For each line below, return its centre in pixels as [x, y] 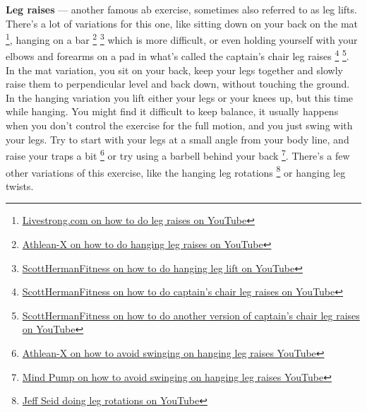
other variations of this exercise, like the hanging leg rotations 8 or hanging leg [176, 171]
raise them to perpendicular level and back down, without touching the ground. [178, 84]
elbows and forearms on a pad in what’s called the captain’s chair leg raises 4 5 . [178, 55]
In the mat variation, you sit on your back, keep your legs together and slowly [174, 70]
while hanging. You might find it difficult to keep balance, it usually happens [172, 111]
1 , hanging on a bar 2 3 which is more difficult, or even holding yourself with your [182, 39]
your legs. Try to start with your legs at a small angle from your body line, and [178, 139]
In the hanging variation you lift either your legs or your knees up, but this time [180, 97]
